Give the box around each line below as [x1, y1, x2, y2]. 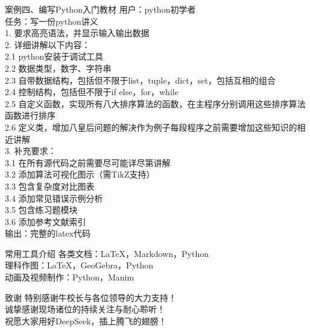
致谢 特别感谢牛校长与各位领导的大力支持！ [5, 291, 177, 303]
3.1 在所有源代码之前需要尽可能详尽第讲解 [5, 156, 171, 169]
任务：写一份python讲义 [5, 14, 98, 27]
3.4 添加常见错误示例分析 [5, 191, 103, 204]
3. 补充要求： [5, 144, 57, 157]
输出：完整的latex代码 [5, 227, 90, 240]
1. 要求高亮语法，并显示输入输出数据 [5, 26, 150, 39]
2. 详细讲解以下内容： [5, 38, 90, 51]
